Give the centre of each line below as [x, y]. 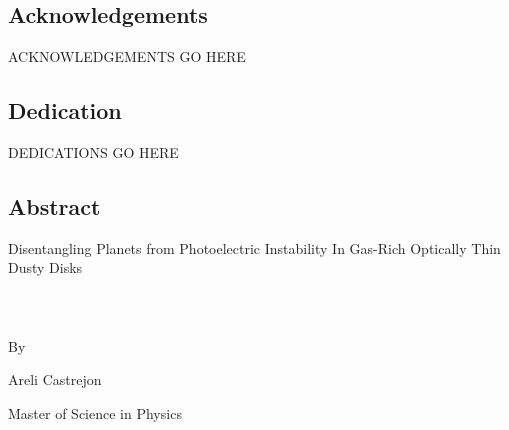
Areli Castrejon [55, 379]
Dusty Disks [45, 267]
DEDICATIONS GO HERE [93, 152]
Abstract [54, 205]
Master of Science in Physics [95, 412]
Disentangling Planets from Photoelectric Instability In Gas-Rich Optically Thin [254, 247]
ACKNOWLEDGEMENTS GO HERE [127, 56]
